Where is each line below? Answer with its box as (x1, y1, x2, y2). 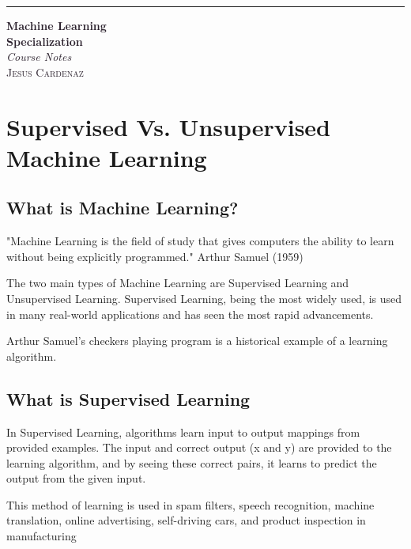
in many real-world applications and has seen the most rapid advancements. (6, 305, 374, 322)
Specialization (6, 32, 83, 49)
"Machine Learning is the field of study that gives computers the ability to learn (6, 233, 394, 249)
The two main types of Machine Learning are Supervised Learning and (6, 274, 349, 291)
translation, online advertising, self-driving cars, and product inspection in (6, 512, 366, 528)
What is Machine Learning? (6, 195, 239, 220)
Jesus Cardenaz (6, 63, 84, 80)
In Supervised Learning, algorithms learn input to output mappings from (6, 423, 360, 440)
